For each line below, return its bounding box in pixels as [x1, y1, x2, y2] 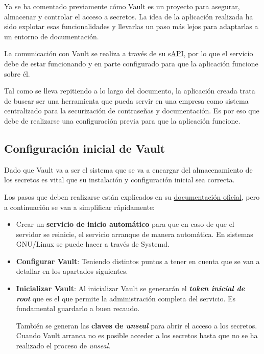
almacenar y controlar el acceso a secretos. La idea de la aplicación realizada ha [4, 11, 253, 21]
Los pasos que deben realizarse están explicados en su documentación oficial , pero [4, 191, 260, 202]
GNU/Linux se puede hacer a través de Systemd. [16, 239, 170, 249]
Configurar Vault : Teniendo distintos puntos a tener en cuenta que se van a [16, 255, 260, 266]
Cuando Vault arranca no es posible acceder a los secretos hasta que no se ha [16, 330, 258, 341]
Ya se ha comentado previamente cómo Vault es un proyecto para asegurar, [4, 1, 240, 11]
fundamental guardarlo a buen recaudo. [16, 303, 140, 314]
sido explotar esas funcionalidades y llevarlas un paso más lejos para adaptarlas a [4, 21, 258, 32]
